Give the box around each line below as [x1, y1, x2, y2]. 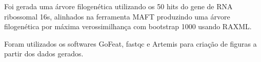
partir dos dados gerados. [4, 48, 84, 59]
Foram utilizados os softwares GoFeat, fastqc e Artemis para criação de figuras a [4, 38, 257, 49]
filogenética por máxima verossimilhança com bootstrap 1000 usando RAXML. [4, 21, 252, 32]
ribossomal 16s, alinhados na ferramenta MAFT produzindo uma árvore [4, 11, 230, 22]
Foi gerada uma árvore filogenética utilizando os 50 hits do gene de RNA [4, 1, 233, 11]
